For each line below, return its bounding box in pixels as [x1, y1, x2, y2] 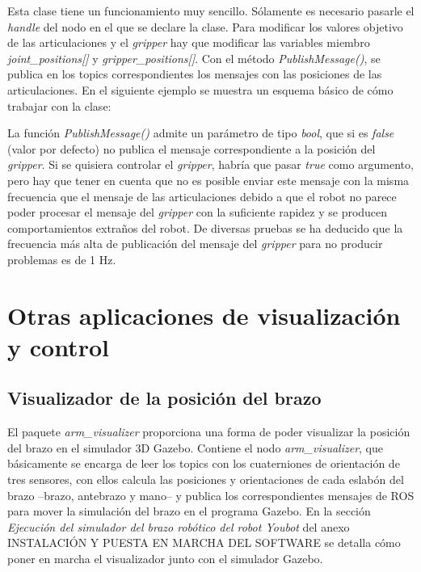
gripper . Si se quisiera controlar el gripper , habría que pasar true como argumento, [7, 156, 414, 173]
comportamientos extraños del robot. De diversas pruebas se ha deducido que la [7, 219, 403, 236]
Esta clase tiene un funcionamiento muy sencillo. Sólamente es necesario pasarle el [7, 2, 415, 19]
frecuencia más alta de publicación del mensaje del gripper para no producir [7, 235, 383, 252]
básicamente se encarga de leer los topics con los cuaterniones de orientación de [7, 455, 400, 472]
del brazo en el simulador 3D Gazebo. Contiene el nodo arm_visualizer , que [7, 439, 384, 456]
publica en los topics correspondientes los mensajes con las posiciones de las [7, 65, 382, 82]
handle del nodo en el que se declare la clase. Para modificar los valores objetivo [7, 18, 403, 35]
